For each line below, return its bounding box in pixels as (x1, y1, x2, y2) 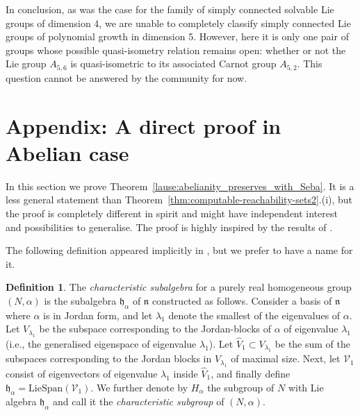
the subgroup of (207, 380, 275, 394)
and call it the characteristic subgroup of (53, 394, 224, 409)
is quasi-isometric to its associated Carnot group (70, 56, 277, 71)
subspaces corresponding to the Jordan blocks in (6, 351, 212, 366)
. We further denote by (90, 380, 188, 394)
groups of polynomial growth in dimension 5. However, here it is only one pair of (6, 29, 349, 44)
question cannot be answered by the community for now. (6, 70, 247, 85)
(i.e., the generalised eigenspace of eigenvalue (6, 336, 197, 350)
